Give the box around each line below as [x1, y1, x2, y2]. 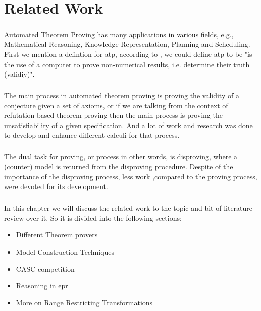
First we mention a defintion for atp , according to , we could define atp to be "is [4, 48, 252, 59]
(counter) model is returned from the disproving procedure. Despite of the [4, 161, 233, 172]
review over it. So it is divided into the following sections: [4, 212, 182, 223]
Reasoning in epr [16, 280, 68, 291]
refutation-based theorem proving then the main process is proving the [4, 110, 223, 120]
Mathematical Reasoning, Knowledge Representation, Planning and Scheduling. [4, 39, 250, 49]
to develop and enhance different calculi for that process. [4, 130, 180, 140]
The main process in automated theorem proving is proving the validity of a [4, 90, 239, 101]
